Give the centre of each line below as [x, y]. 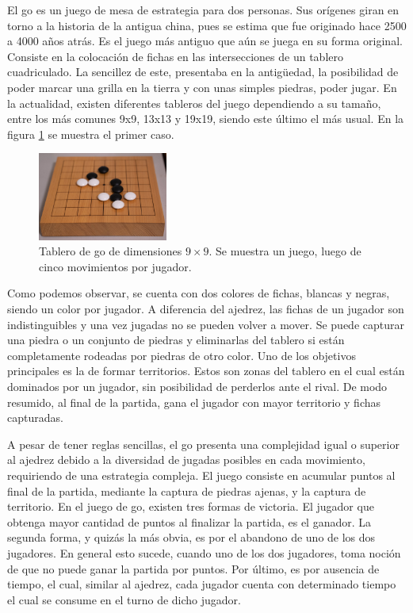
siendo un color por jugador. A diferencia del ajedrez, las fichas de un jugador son [206, 309]
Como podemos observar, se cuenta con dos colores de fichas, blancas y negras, [199, 293]
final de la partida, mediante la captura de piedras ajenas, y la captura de [187, 490]
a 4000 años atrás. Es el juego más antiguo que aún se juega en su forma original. [205, 41]
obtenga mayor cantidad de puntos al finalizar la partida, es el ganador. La [189, 521]
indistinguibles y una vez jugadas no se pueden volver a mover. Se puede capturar [206, 324]
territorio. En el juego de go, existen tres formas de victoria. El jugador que [191, 506]
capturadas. [35, 418]
